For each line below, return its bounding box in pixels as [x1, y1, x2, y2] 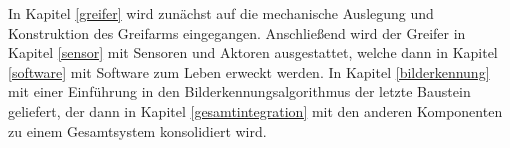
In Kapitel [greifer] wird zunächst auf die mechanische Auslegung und [8, 3, 434, 23]
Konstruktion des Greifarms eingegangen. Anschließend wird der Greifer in [8, 22, 466, 43]
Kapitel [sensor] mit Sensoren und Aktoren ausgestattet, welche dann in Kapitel [8, 42, 498, 63]
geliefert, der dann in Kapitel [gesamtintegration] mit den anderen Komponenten [8, 100, 503, 121]
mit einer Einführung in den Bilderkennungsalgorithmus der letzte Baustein [8, 81, 471, 102]
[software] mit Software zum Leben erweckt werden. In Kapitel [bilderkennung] [8, 61, 490, 82]
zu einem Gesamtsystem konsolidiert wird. [8, 120, 267, 141]
